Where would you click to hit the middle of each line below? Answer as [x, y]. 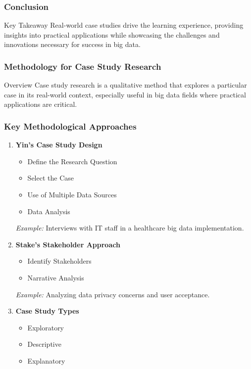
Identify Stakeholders [59, 261]
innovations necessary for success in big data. [72, 44]
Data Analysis [49, 211]
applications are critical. [41, 104]
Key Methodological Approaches [70, 126]
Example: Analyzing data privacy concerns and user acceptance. [113, 294]
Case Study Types [47, 311]
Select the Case [50, 178]
